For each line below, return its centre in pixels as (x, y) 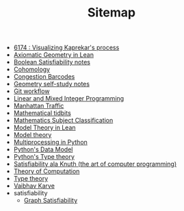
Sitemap (111, 13)
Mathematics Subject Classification (63, 121)
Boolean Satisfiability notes (52, 62)
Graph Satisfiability (51, 201)
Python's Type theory (44, 157)
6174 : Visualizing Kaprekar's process (66, 48)
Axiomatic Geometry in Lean (54, 55)
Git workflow (31, 91)
